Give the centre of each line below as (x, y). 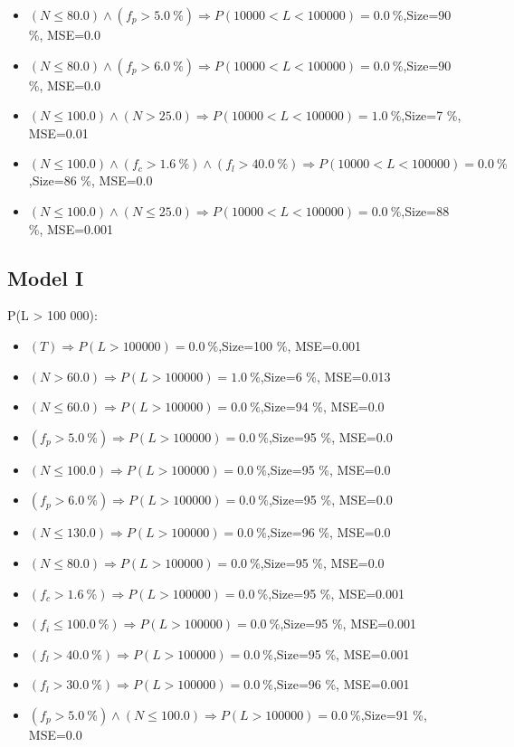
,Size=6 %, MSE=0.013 (325, 376)
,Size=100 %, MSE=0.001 (290, 345)
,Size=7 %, (431, 115)
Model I (46, 277)
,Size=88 (425, 210)
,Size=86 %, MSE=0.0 (90, 180)
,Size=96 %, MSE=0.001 (341, 684)
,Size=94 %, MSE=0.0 (322, 407)
